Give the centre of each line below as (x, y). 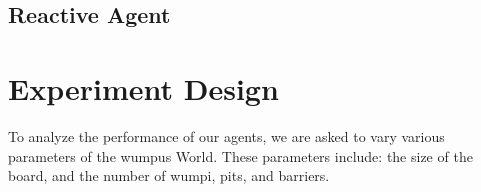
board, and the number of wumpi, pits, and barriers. (169, 175)
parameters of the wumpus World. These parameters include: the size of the (240, 155)
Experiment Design (143, 87)
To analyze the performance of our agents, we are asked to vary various (226, 135)
